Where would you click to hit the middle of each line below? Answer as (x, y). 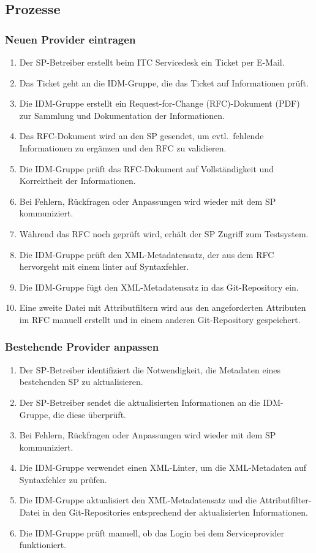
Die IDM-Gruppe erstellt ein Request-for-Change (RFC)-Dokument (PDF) (160, 103)
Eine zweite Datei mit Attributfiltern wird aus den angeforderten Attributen (163, 307)
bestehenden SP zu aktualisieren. (81, 382)
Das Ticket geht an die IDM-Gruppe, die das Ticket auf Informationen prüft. (164, 82)
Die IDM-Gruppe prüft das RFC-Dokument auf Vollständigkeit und (146, 168)
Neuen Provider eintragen (70, 39)
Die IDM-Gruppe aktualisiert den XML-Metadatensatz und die (138, 500)
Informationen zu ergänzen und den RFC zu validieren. (123, 147)
